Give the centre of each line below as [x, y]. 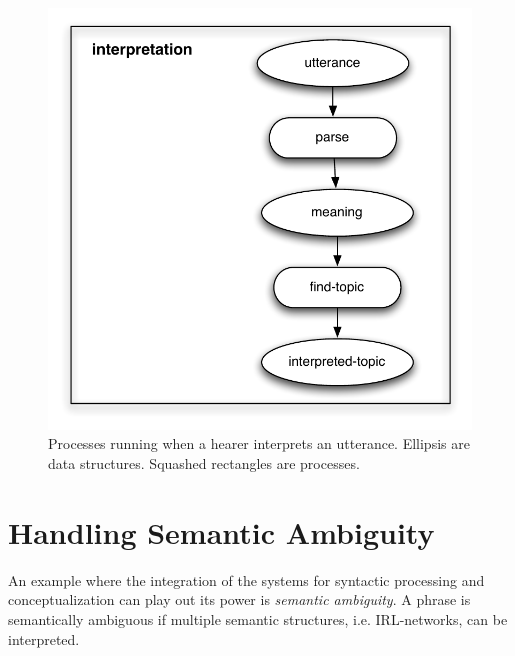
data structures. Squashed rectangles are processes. [204, 463]
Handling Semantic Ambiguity [221, 531]
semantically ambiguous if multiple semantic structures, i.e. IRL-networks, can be [258, 618]
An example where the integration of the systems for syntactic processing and [246, 579]
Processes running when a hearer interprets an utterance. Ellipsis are [259, 443]
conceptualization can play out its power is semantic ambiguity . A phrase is [239, 599]
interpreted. [44, 638]
